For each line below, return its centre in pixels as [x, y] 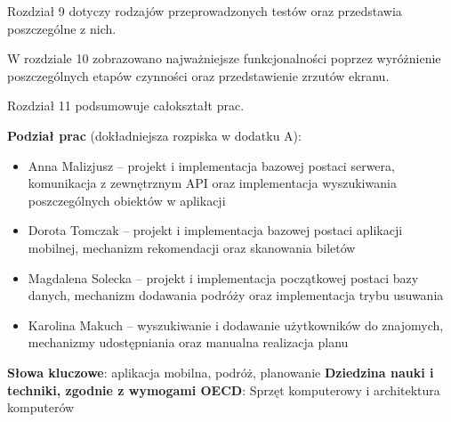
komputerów [41, 407]
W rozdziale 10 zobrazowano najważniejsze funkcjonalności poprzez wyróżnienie [224, 58]
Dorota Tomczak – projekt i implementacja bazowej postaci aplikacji [215, 230]
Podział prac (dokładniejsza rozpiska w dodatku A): [154, 135]
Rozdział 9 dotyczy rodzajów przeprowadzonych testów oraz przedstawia [205, 11]
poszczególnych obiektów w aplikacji [127, 200]
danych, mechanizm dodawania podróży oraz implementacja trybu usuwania [236, 295]
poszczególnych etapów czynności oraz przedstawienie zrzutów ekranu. [198, 75]
